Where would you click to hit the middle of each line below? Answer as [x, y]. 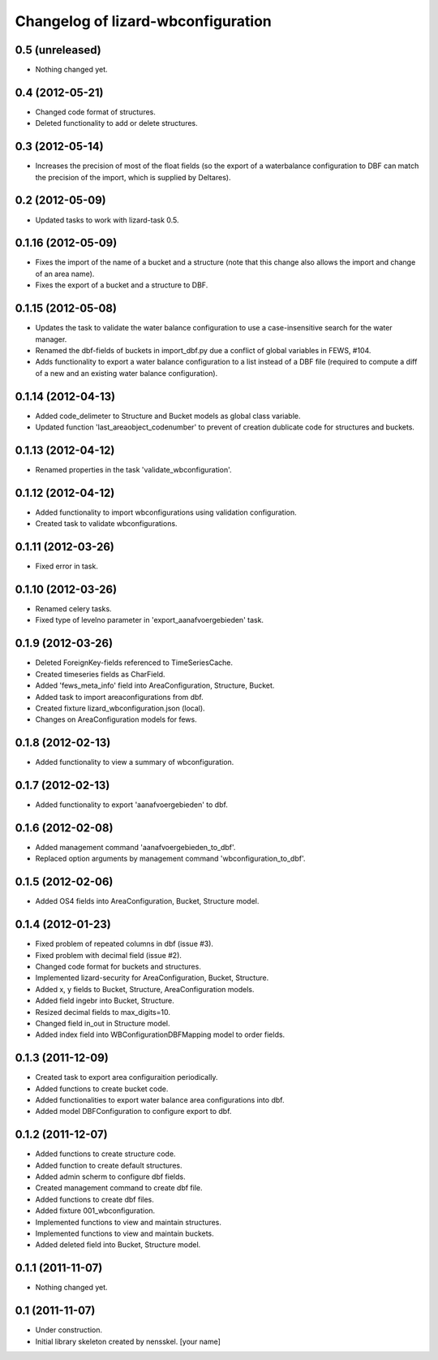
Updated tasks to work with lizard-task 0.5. [107, 220]
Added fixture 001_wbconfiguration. [95, 1211]
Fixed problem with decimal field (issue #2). [109, 955]
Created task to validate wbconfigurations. [106, 524]
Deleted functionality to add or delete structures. [116, 123]
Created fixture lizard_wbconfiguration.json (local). [120, 708]
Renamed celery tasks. [74, 609]
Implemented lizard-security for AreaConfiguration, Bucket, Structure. [152, 978]
